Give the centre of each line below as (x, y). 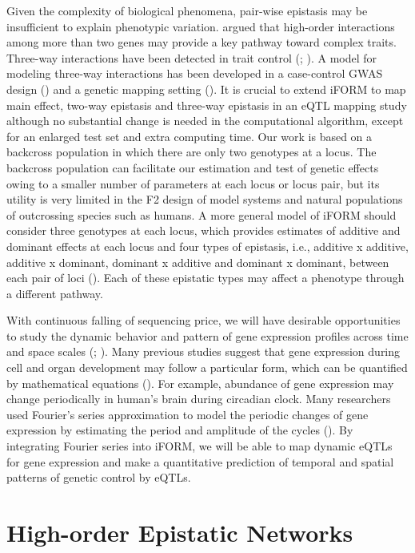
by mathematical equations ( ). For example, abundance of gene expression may (200, 383)
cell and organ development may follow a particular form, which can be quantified (207, 367)
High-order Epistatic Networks (180, 532)
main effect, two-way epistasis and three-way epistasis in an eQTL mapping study (207, 105)
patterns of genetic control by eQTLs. (99, 477)
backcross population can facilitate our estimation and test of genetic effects (193, 167)
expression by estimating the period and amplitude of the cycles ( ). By (180, 430)
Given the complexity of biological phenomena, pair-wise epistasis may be (187, 10)
